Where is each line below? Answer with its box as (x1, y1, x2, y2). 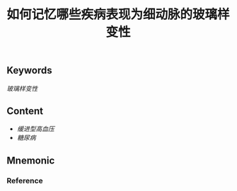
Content (6, 105, 44, 117)
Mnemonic (6, 154, 55, 166)
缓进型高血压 (16, 125, 54, 133)
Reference (6, 175, 43, 185)
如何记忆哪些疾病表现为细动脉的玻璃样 (6, 6, 231, 23)
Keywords (6, 64, 52, 76)
